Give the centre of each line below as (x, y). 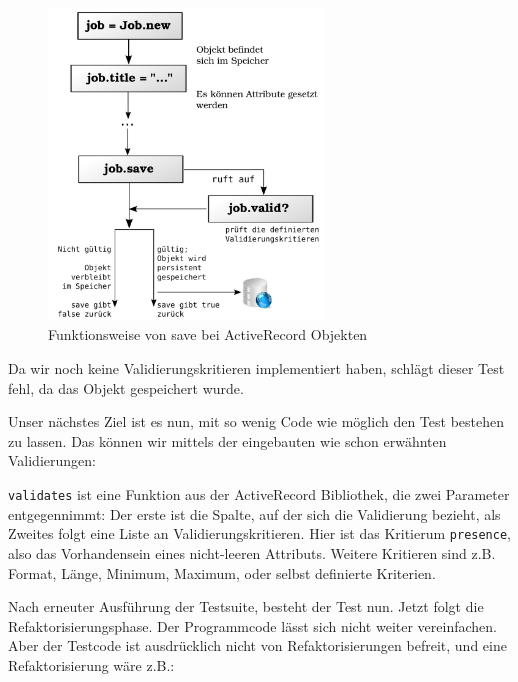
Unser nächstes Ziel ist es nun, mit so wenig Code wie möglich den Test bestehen (256, 421)
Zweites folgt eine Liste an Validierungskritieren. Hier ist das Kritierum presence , (259, 533)
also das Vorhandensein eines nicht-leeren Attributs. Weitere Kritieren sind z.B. (252, 552)
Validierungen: (52, 460)
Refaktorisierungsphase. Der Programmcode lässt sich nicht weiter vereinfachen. (252, 625)
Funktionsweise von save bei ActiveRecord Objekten (208, 334)
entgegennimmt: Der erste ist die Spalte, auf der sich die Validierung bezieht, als (254, 513)
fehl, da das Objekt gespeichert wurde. (126, 387)
